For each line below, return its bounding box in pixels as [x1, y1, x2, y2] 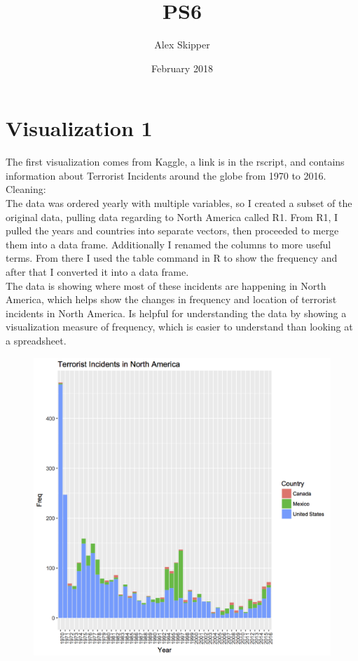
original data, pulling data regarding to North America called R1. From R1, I [6, 209, 338, 224]
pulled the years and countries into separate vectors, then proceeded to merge [6, 223, 339, 238]
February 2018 [151, 60, 213, 75]
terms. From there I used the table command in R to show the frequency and [6, 251, 338, 265]
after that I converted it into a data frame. [6, 265, 189, 279]
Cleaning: [6, 182, 46, 196]
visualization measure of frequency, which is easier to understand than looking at [6, 319, 353, 334]
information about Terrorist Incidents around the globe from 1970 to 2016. [6, 168, 326, 182]
